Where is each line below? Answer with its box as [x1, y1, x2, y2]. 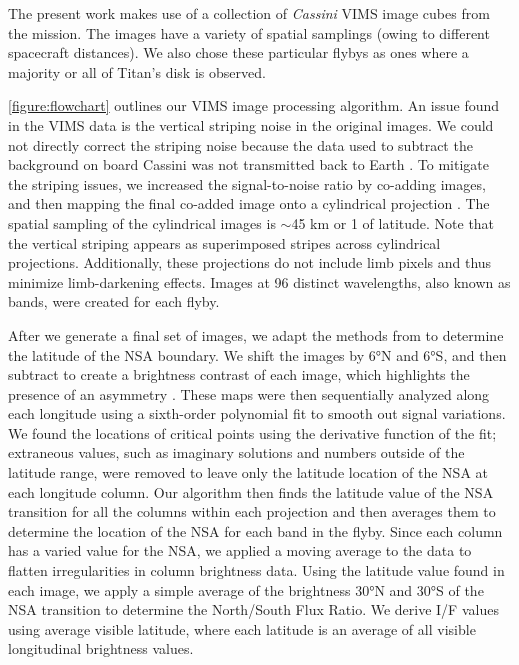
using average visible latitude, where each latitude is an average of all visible [8, 618, 476, 639]
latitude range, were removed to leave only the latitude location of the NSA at [8, 462, 488, 483]
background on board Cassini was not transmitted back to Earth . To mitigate [8, 154, 489, 175]
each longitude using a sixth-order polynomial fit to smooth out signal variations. [8, 403, 506, 424]
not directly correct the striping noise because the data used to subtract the [8, 134, 473, 155]
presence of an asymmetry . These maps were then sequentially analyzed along [8, 383, 490, 404]
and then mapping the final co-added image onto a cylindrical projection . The [8, 193, 490, 214]
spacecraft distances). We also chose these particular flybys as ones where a [8, 42, 469, 63]
